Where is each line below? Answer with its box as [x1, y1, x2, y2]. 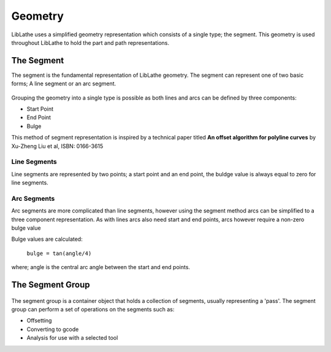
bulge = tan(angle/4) [26, 249, 92, 257]
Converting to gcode [26, 326, 79, 333]
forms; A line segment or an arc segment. [11, 80, 116, 87]
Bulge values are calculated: [11, 235, 83, 243]
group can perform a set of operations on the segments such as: [11, 306, 175, 313]
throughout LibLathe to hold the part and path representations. [11, 39, 170, 46]
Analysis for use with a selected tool [26, 334, 118, 342]
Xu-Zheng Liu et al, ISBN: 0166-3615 [11, 142, 104, 150]
